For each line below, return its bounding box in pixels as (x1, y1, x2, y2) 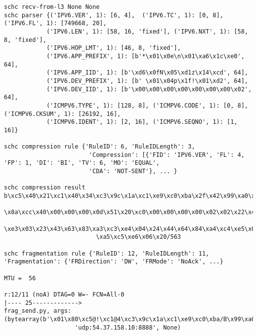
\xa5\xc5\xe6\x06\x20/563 (96, 233, 181, 241)
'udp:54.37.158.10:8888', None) (75, 324, 181, 331)
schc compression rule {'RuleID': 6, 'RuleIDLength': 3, (4, 143, 195, 150)
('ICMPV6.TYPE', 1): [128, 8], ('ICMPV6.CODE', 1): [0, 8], (46, 102, 248, 109)
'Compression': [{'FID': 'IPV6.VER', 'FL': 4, (88, 151, 245, 158)
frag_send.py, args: (4, 307, 72, 315)
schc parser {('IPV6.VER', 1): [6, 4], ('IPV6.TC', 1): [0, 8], (4, 11, 223, 19)
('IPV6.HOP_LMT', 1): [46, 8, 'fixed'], (46, 44, 181, 52)
